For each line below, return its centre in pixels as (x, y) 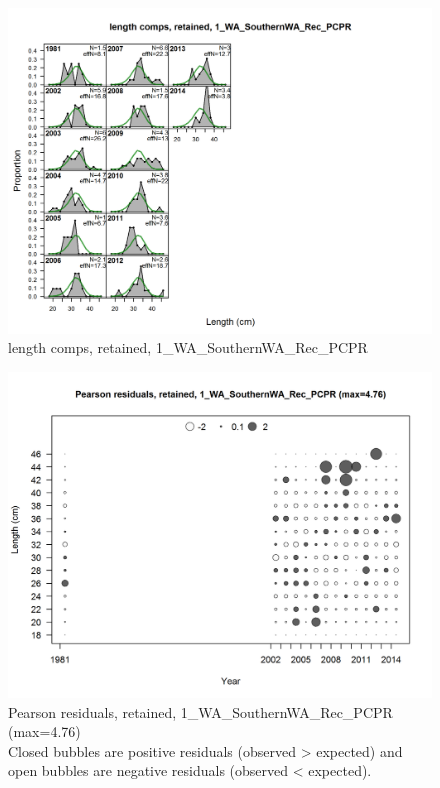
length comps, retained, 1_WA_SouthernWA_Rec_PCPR (188, 347)
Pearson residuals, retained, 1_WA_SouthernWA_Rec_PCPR (200, 711)
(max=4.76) (44, 731)
